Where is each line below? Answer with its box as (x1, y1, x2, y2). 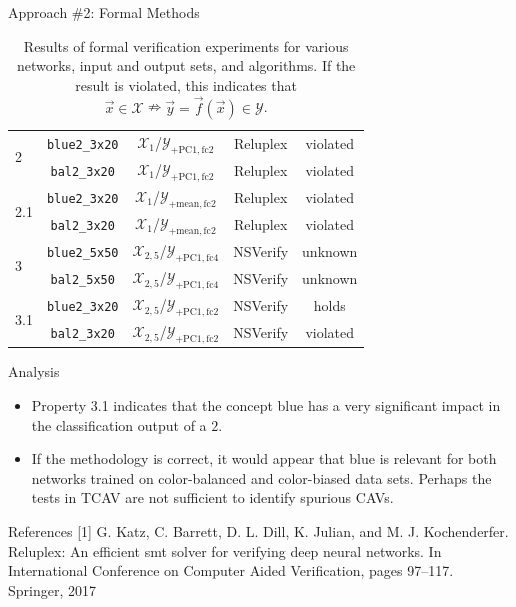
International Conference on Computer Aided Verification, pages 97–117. (8, 560, 454, 581)
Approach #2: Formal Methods (8, 2, 200, 22)
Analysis (8, 361, 60, 382)
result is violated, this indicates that (75, 74, 297, 95)
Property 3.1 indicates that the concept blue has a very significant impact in (31, 395, 501, 416)
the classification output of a (31, 414, 207, 435)
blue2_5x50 (46, 246, 119, 261)
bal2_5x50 (50, 273, 115, 288)
